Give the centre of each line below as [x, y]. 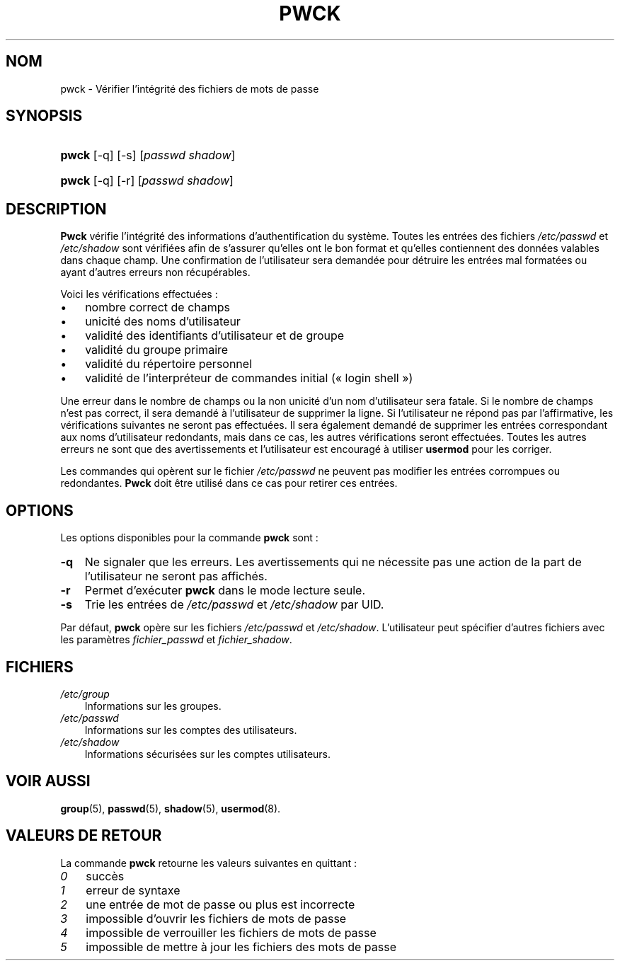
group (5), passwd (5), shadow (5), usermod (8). [171, 808]
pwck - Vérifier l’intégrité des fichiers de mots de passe [190, 88]
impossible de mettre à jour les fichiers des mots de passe [241, 947]
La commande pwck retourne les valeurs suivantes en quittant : [209, 863]
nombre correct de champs [158, 307]
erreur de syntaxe [133, 890]
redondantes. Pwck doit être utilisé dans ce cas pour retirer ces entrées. [229, 483]
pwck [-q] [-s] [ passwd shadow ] [148, 155]
